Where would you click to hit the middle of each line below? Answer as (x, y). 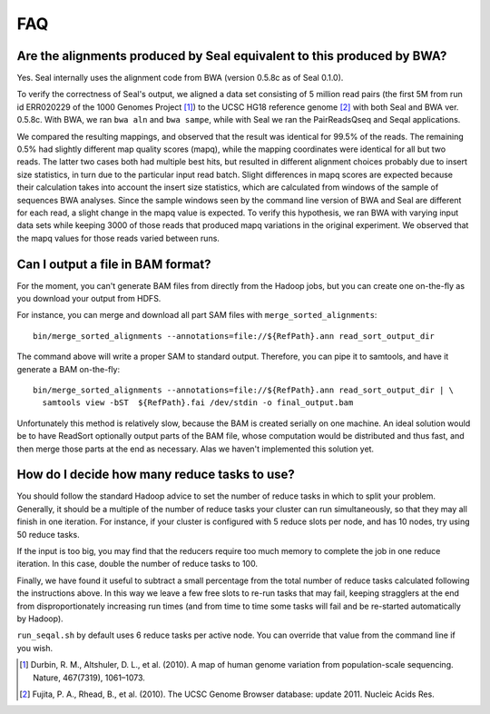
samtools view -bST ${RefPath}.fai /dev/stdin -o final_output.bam (198, 403)
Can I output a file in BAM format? (114, 264)
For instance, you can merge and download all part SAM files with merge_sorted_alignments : (197, 315)
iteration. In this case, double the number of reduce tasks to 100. (137, 564)
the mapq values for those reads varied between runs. (118, 238)
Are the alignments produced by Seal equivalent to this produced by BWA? (232, 56)
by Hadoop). (40, 619)
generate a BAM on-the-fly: (69, 369)
